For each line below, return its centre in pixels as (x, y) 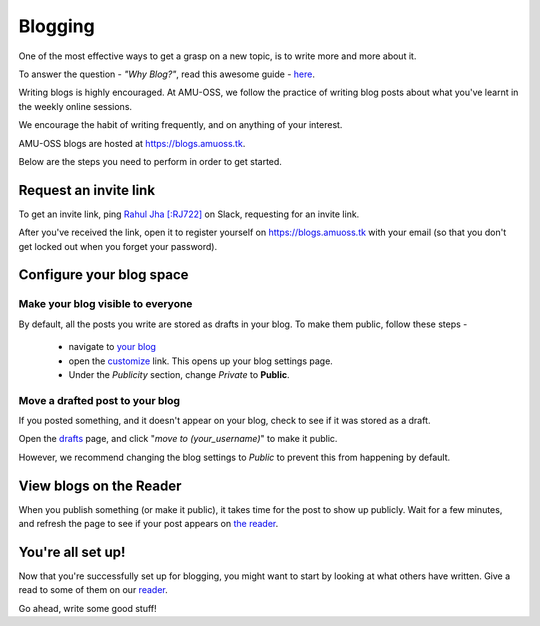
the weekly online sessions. (75, 106)
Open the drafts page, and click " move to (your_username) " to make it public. (178, 439)
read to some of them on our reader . (93, 590)
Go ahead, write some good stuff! (87, 608)
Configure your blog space (103, 275)
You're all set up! (72, 551)
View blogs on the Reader (100, 485)
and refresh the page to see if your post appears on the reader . (148, 524)
